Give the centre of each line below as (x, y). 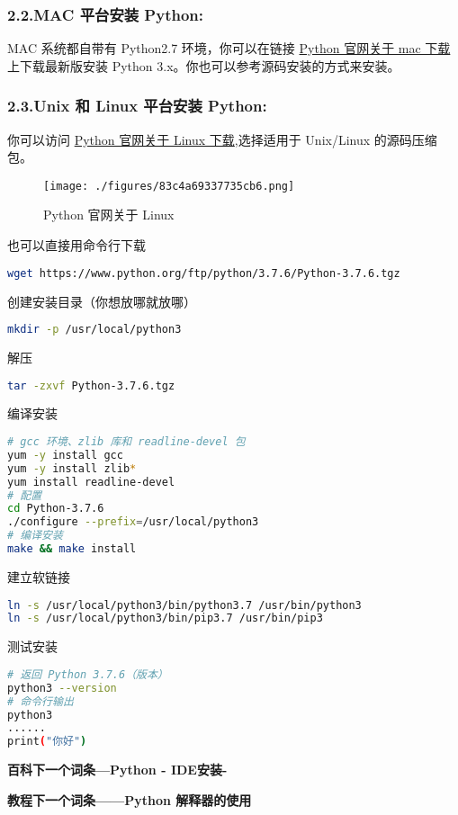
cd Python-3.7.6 (56, 509)
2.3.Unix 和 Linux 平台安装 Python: (137, 106)
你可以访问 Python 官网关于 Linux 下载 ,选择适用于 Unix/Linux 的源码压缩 (222, 139)
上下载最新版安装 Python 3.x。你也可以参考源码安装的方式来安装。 (204, 65)
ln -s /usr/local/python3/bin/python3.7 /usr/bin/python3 (184, 605)
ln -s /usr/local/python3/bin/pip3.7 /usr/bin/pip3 (165, 618)
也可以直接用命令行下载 (76, 245)
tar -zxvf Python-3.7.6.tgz (91, 385)
